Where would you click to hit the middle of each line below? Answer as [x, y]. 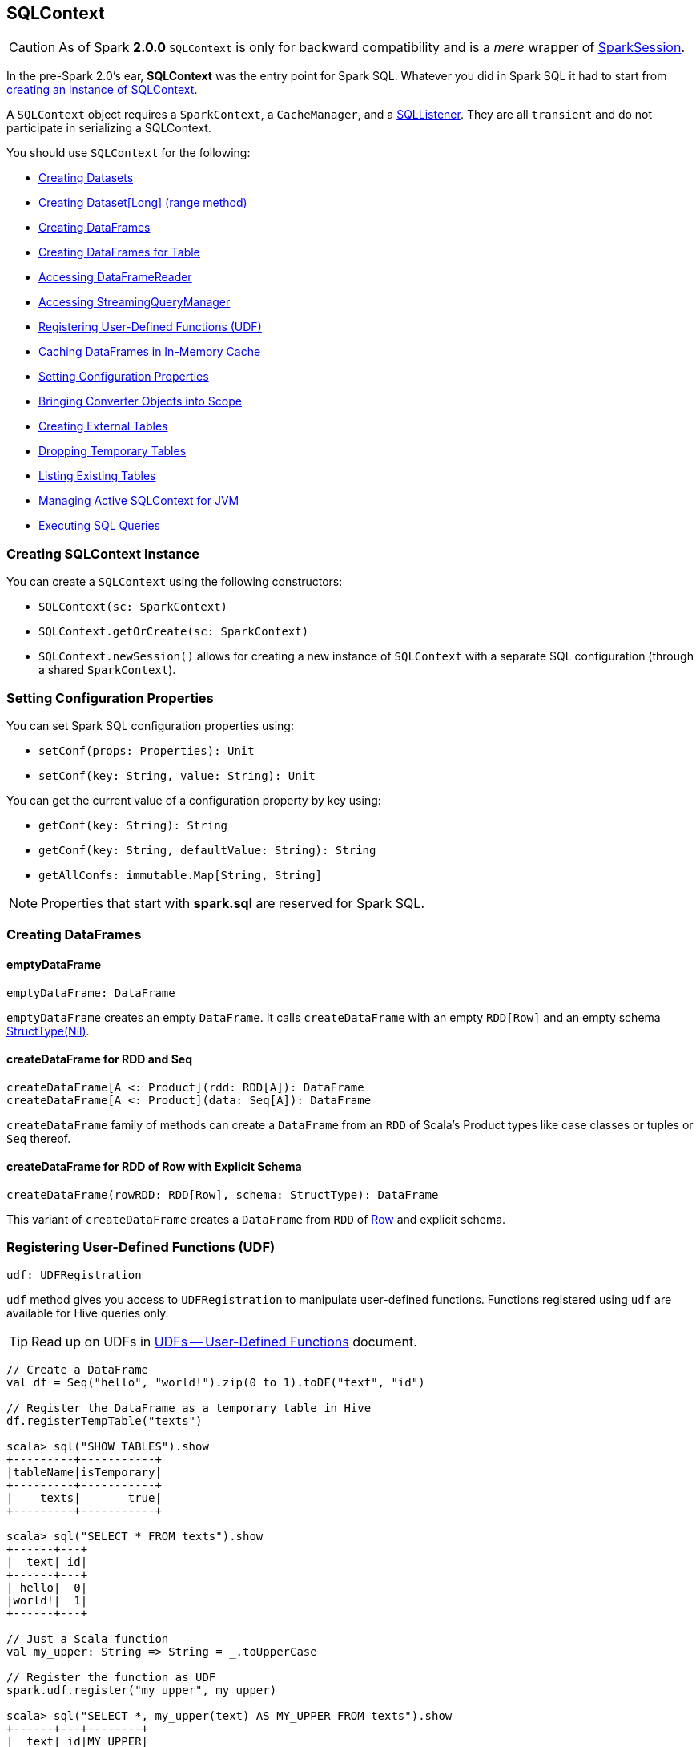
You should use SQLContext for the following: [129, 153]
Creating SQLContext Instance [103, 553]
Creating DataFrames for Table [119, 252]
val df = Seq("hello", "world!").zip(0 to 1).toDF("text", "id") [216, 1382]
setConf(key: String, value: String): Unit [177, 775]
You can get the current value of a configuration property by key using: [194, 800]
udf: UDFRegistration [74, 1275]
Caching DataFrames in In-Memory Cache [150, 352]
